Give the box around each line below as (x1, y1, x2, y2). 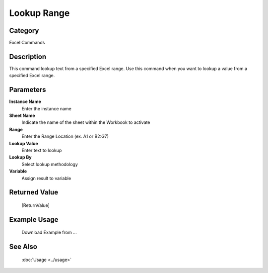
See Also (9, 243, 37, 251)
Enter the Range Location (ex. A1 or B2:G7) (21, 133, 109, 139)
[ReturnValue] (21, 202, 50, 208)
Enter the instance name (21, 105, 71, 111)
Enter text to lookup (21, 147, 62, 153)
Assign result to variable (21, 175, 71, 181)
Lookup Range (9, 7, 70, 18)
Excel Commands (9, 40, 45, 46)
